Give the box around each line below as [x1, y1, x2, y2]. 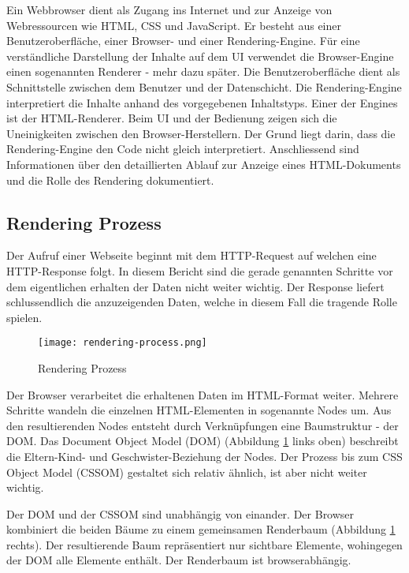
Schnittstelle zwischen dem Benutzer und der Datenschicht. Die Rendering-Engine [6, 78, 402, 95]
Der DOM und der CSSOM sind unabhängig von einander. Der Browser [6, 505, 355, 522]
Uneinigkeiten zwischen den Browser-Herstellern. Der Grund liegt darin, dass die [6, 125, 396, 141]
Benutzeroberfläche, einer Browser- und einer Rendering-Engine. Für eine [6, 32, 360, 49]
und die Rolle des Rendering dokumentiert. [6, 171, 214, 188]
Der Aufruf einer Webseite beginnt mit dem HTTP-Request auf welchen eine [6, 247, 377, 264]
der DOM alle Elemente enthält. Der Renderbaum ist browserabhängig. [6, 552, 351, 568]
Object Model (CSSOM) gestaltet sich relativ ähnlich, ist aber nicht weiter [6, 463, 367, 480]
